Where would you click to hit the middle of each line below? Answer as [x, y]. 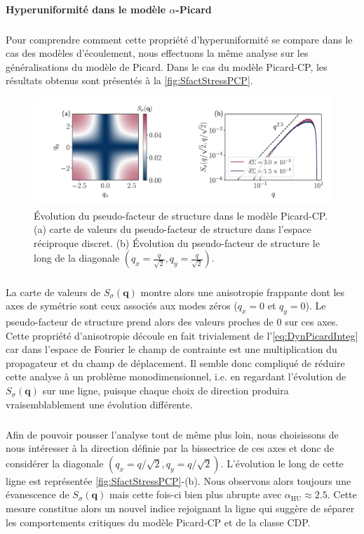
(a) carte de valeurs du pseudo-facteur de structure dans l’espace [173, 229]
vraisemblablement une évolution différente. [99, 404]
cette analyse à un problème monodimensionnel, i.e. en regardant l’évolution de [176, 376]
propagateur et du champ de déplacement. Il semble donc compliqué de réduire [175, 362]
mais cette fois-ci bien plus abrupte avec [195, 494]
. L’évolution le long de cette [282, 463]
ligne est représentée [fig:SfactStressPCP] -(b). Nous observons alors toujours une [178, 480]
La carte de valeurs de [53, 292]
